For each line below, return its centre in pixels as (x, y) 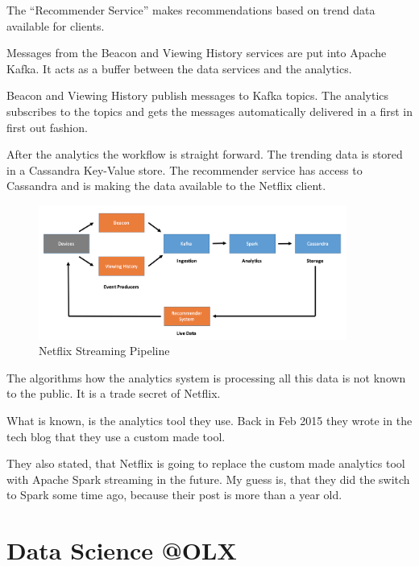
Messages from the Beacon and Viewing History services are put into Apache (197, 53)
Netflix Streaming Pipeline (104, 351)
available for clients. (56, 25)
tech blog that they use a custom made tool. (116, 436)
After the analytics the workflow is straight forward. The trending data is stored (205, 154)
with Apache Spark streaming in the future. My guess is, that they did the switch (208, 479)
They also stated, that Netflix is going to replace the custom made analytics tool (206, 463)
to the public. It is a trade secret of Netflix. (114, 393)
